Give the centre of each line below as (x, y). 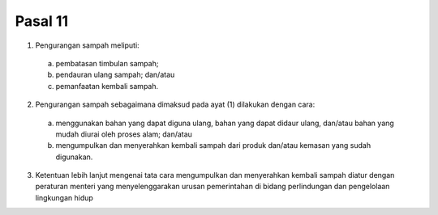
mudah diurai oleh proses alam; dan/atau (124, 134)
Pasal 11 (42, 21)
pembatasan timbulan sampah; (107, 63)
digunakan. (74, 157)
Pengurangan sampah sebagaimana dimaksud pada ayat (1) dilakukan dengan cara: (175, 104)
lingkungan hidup (64, 197)
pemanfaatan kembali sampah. (107, 86)
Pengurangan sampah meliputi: (87, 45)
